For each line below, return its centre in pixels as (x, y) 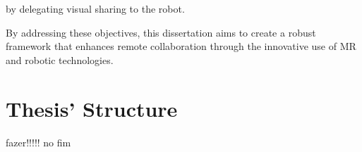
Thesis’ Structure (92, 108)
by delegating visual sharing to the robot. (95, 8)
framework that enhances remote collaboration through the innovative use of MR (181, 46)
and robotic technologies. (60, 59)
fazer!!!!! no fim (38, 142)
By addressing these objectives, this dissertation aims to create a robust (161, 32)
